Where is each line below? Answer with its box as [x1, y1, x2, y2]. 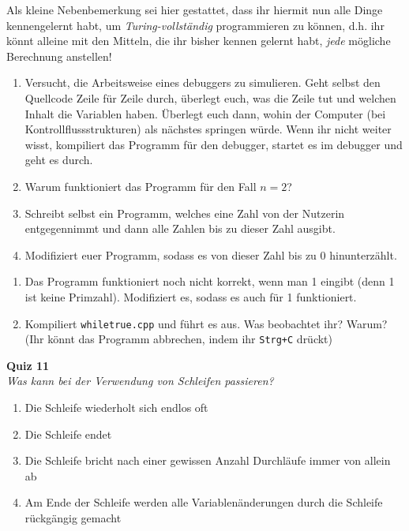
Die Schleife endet [24, 425, 112, 442]
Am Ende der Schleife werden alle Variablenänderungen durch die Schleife [24, 494, 383, 510]
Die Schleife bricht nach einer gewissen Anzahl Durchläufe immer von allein [24, 452, 391, 469]
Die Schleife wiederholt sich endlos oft [24, 399, 208, 415]
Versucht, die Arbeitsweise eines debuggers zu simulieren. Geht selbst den [24, 74, 381, 91]
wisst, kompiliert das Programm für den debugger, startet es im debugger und [24, 136, 403, 152]
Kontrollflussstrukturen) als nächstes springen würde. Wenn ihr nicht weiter [24, 121, 392, 137]
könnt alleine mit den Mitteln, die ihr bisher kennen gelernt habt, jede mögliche [6, 32, 391, 49]
